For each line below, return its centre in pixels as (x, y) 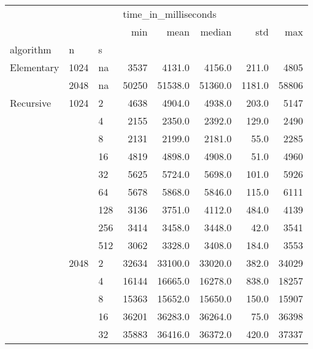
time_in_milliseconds (170, 14)
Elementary (35, 67)
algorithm (31, 49)
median (216, 32)
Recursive (31, 103)
